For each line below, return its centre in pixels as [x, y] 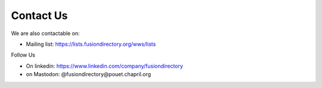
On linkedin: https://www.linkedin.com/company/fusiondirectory [104, 66]
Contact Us [39, 15]
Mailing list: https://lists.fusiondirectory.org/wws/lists [91, 44]
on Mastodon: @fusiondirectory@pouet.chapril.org [89, 74]
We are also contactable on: [45, 33]
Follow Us [23, 55]
